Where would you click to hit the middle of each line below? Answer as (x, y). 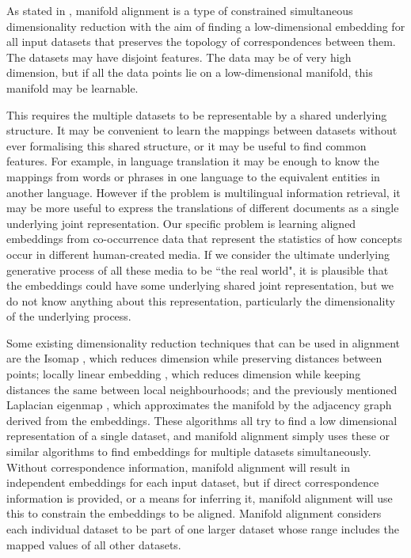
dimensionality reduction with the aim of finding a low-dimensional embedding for (206, 26)
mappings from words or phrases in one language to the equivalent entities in (193, 176)
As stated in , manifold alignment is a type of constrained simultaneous (180, 10)
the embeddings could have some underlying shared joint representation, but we (200, 285)
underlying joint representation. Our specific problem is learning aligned (181, 223)
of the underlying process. (69, 316)
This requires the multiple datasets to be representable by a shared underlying (197, 114)
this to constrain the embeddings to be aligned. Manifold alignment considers (194, 513)
